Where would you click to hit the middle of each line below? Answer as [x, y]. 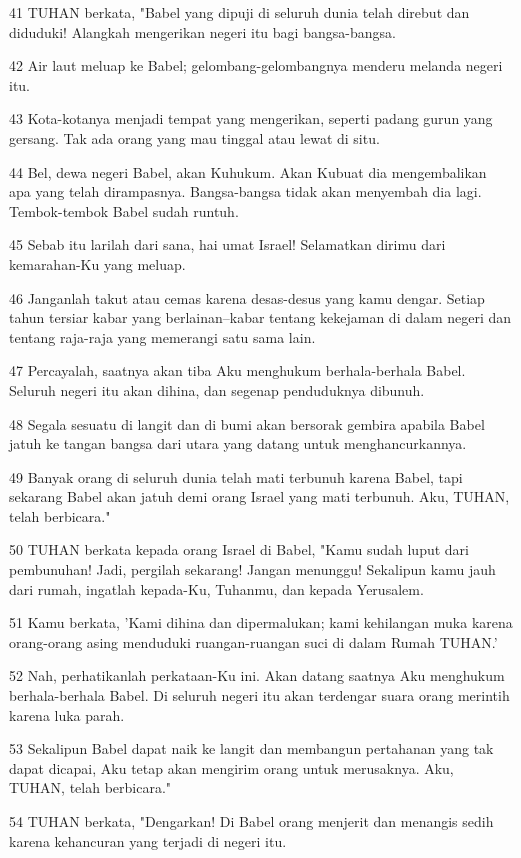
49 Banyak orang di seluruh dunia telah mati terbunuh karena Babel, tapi [236, 476]
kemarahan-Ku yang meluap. [97, 263]
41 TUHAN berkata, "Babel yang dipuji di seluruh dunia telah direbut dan [239, 12]
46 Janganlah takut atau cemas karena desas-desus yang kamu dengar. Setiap [247, 297]
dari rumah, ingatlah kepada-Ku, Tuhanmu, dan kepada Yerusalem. [216, 588]
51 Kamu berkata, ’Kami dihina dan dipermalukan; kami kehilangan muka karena [261, 622]
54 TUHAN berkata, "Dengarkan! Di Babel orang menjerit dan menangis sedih [251, 821]
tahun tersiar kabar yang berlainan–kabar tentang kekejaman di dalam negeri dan [260, 317]
